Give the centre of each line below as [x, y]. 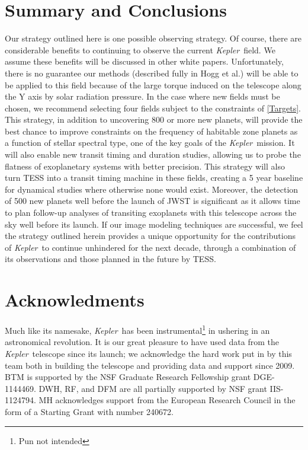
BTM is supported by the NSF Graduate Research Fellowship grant [128, 377]
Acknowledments [75, 300]
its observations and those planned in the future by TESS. [110, 259]
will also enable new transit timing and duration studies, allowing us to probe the [153, 154]
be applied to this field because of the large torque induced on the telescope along [153, 84]
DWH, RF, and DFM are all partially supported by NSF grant [153, 388]
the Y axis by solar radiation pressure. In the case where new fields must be [142, 96]
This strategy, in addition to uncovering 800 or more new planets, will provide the [154, 119]
